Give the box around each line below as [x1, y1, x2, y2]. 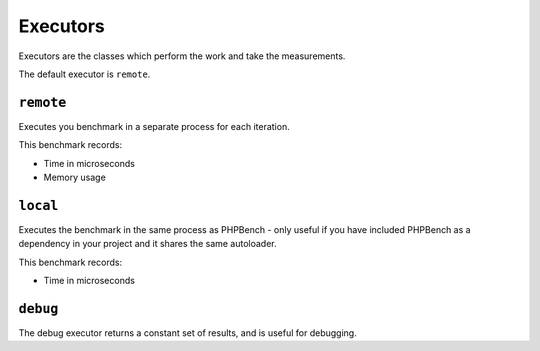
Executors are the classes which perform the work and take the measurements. [18, 50, 346, 62]
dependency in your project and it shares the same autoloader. [18, 238, 277, 250]
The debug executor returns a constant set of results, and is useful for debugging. [18, 327, 357, 339]
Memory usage [43, 171, 107, 184]
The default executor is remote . [18, 68, 151, 80]
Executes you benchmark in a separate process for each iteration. [18, 120, 290, 132]
